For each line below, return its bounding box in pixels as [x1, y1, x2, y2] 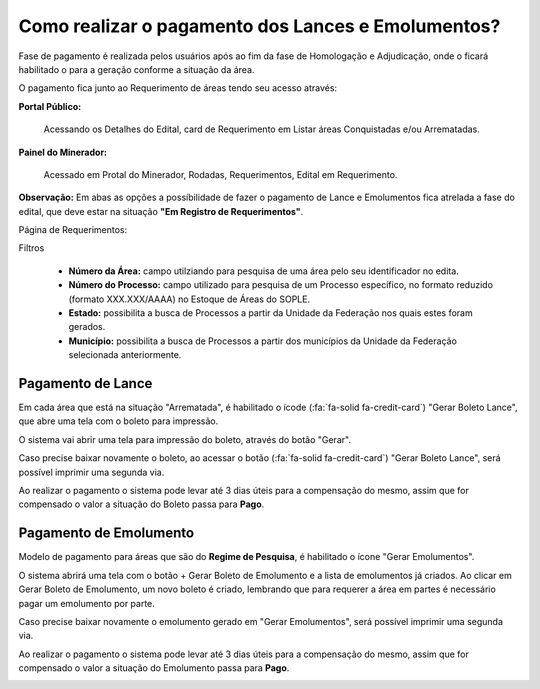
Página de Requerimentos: [18, 224, 128, 236]
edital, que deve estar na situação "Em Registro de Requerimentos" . [18, 205, 304, 217]
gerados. [68, 321, 106, 333]
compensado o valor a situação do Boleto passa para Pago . [18, 498, 265, 510]
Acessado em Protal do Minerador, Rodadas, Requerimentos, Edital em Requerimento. [43, 168, 398, 180]
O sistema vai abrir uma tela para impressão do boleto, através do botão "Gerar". [18, 433, 352, 445]
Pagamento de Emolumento [18, 525, 195, 542]
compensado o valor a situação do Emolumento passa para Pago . [18, 662, 290, 674]
